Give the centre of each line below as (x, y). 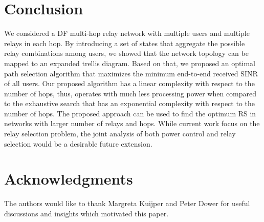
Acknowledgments (69, 179)
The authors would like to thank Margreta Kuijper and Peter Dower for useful (127, 203)
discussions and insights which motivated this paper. (86, 213)
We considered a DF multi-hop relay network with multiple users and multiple (127, 33)
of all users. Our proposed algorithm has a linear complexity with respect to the (129, 83)
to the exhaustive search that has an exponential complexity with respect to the (129, 103)
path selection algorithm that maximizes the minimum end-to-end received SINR (131, 73)
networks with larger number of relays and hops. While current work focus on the (132, 123)
